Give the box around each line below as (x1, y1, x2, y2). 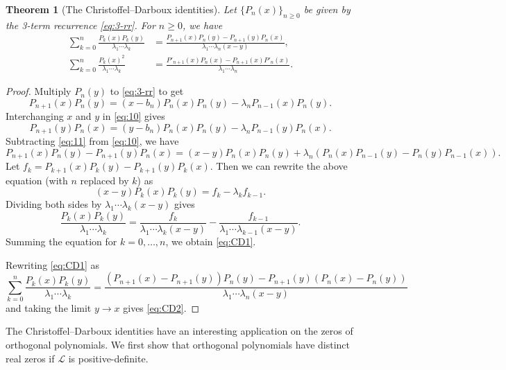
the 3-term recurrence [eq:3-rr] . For (6, 17, 155, 32)
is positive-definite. (68, 351, 149, 365)
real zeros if (6, 351, 55, 365)
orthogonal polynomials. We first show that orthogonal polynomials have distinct (6, 337, 351, 352)
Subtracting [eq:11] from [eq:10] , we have (6, 134, 179, 148)
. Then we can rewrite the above (210, 159, 348, 173)
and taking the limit (6, 300, 92, 315)
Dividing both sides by (6, 197, 102, 211)
